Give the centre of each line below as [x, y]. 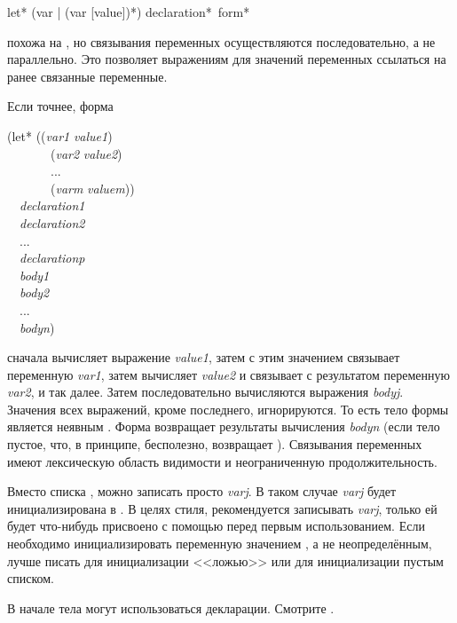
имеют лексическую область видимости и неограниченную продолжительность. [222, 461]
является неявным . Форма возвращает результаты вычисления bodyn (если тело [224, 426]
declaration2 [52, 222]
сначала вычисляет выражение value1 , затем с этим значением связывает [204, 357]
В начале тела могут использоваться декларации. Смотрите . [171, 607]
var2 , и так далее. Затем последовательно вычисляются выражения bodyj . [205, 392]
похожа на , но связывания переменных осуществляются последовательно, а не [221, 41]
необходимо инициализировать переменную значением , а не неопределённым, [220, 544]
